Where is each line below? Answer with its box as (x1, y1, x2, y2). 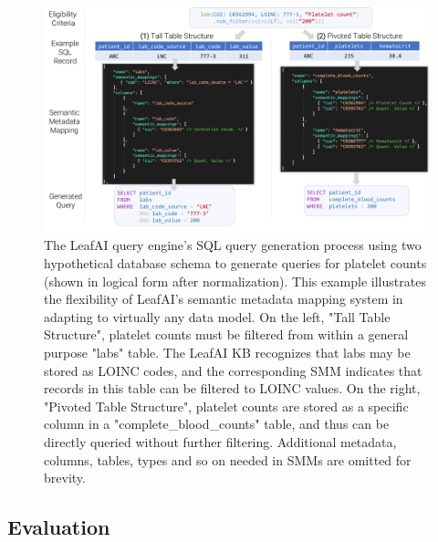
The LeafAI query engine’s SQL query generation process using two (44, 235, 422, 255)
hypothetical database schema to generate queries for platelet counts (44, 253, 427, 272)
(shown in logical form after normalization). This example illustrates (44, 271, 426, 290)
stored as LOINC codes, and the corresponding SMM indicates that (44, 360, 422, 380)
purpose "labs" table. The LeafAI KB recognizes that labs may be (44, 342, 411, 361)
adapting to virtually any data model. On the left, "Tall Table (44, 307, 391, 326)
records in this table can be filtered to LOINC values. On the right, (44, 379, 421, 398)
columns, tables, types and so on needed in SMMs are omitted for (44, 450, 412, 469)
